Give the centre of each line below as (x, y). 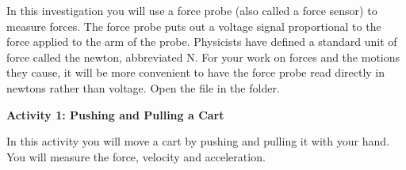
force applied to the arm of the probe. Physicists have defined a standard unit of (202, 42)
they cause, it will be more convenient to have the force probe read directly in (196, 72)
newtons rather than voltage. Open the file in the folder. (143, 87)
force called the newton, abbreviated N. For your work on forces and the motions (203, 57)
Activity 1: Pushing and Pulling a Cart (115, 114)
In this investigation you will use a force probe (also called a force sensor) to (192, 10)
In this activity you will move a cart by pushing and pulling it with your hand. (198, 141)
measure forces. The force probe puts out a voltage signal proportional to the (194, 26)
